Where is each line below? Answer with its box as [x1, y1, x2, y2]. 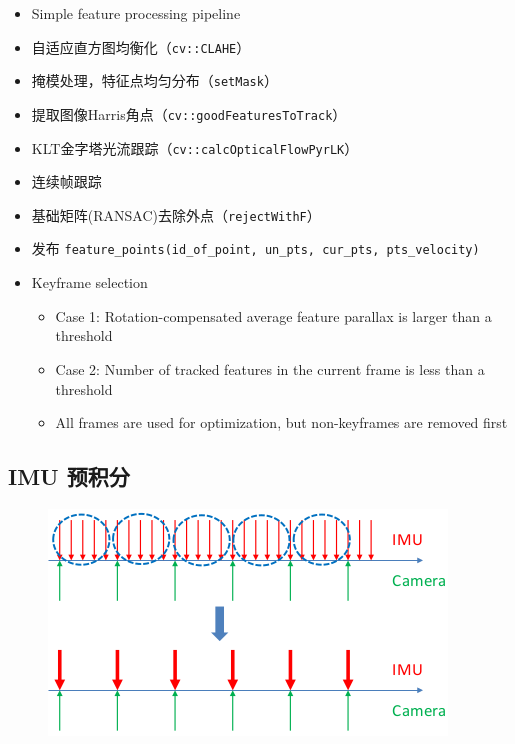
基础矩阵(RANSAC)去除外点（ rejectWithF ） [31, 204, 321, 225]
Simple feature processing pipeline [31, 3, 241, 23]
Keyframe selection [31, 272, 148, 293]
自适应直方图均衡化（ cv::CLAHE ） [31, 36, 251, 57]
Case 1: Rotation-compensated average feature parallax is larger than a [55, 305, 492, 326]
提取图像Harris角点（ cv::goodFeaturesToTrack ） [31, 103, 347, 124]
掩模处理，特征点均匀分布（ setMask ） [31, 70, 278, 91]
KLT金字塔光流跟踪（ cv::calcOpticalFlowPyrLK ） [31, 137, 359, 158]
